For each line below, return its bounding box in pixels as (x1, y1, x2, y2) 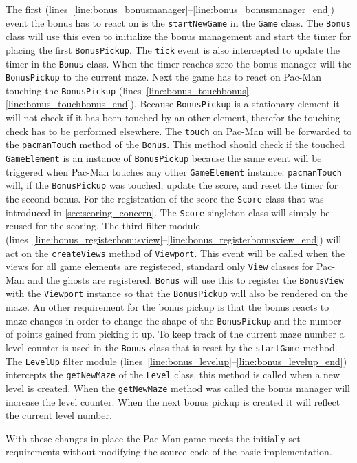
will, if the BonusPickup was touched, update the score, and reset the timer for (6, 178, 338, 192)
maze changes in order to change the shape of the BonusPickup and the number (6, 313, 342, 327)
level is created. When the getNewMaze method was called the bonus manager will (6, 380, 350, 395)
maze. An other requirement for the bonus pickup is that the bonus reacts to (6, 300, 329, 314)
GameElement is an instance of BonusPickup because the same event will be (6, 151, 322, 165)
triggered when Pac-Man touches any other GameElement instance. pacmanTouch (6, 164, 342, 178)
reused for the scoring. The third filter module (6, 218, 200, 233)
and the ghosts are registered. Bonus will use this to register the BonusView (28, 272, 344, 287)
